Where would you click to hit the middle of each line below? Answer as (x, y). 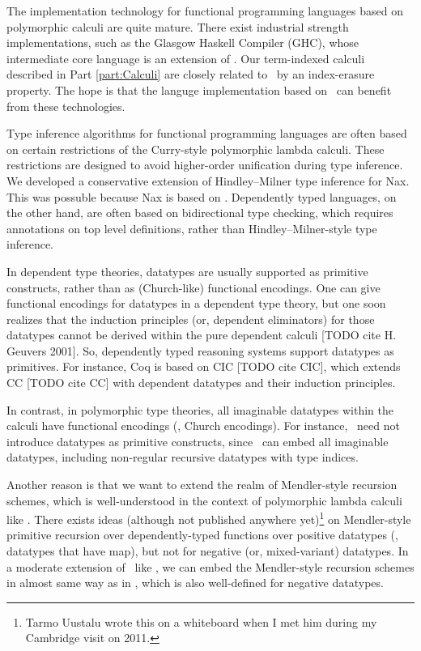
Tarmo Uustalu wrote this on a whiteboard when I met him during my (201, 621)
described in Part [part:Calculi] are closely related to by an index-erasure (191, 74)
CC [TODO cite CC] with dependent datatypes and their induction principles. (201, 383)
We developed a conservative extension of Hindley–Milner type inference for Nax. (208, 180)
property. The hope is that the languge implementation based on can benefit (199, 89)
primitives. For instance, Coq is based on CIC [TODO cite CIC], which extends (204, 366)
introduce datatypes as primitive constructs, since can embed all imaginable (198, 441)
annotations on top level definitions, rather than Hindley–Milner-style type (192, 228)
